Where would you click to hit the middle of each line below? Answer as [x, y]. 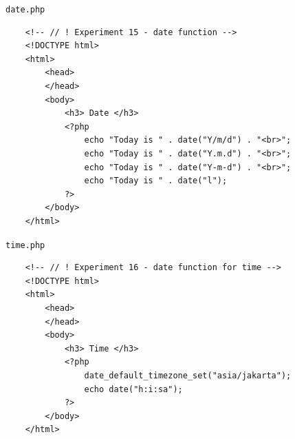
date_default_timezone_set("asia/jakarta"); [188, 375]
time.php [25, 245]
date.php [25, 10]
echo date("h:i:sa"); [133, 389]
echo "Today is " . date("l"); [156, 181]
